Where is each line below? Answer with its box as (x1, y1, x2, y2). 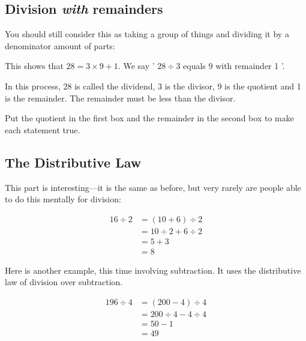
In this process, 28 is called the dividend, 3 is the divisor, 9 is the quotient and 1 (5, 79, 301, 92)
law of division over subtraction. (5, 276, 123, 288)
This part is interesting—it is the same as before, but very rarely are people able (5, 181, 301, 193)
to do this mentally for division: (5, 193, 121, 205)
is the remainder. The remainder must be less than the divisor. (5, 91, 236, 104)
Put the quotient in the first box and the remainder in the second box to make (5, 112, 294, 124)
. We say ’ (118, 59, 155, 72)
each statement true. (5, 123, 80, 136)
